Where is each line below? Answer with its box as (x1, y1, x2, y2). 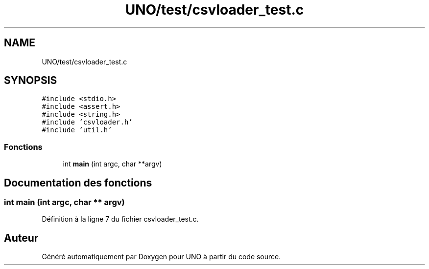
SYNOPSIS (4, 74, 57, 87)
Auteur (4, 231, 39, 244)
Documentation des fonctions (4, 176, 152, 189)
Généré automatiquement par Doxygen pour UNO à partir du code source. (42, 252, 281, 261)
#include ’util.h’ (42, 126, 112, 134)
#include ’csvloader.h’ (42, 118, 133, 126)
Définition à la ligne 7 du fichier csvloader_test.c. (42, 215, 199, 224)
